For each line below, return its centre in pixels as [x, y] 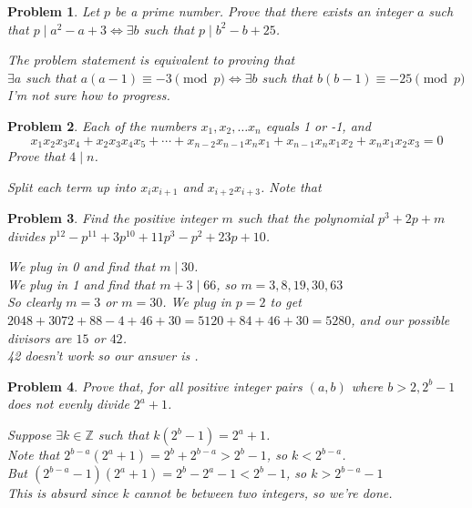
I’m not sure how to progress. [89, 95]
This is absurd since [63, 493]
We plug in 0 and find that [82, 266]
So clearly [35, 302]
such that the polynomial [305, 218]
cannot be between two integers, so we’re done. [263, 493]
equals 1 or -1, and [318, 125]
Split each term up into [72, 186]
